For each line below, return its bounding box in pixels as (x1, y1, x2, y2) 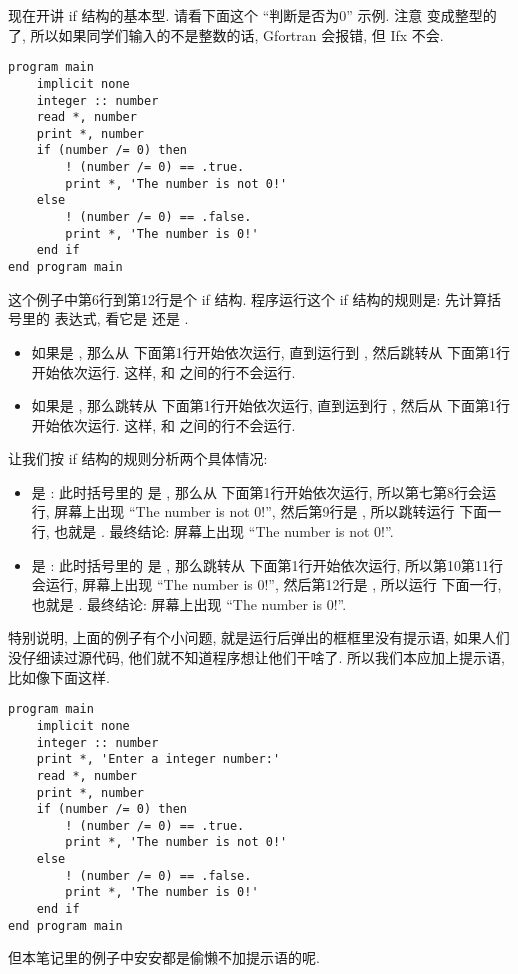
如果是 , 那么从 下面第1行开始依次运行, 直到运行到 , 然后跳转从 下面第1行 (31, 341, 511, 362)
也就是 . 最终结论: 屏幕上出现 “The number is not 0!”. (54, 521, 394, 542)
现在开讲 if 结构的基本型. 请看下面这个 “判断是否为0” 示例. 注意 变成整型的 (8, 5, 497, 25)
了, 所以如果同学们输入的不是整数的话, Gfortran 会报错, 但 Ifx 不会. (8, 24, 444, 45)
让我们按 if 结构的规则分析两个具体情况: (8, 448, 268, 469)
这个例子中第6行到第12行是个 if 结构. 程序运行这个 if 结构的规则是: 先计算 (8, 288, 488, 309)
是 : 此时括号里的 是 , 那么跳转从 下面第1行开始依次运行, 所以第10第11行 (31, 554, 504, 575)
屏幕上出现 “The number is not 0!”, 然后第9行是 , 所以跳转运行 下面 (54, 501, 488, 522)
